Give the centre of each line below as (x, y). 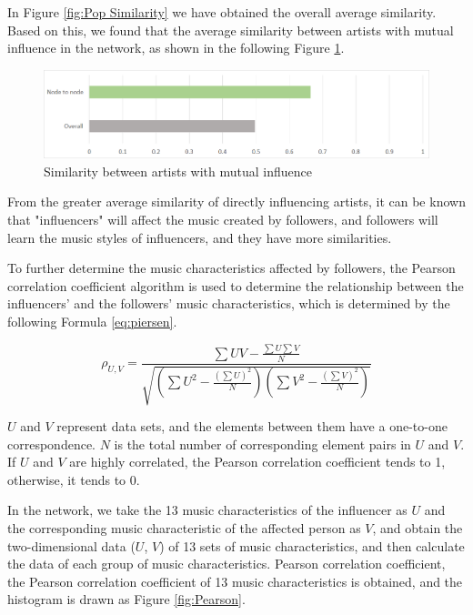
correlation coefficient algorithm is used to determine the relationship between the (236, 285)
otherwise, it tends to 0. (74, 479)
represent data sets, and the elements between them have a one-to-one (252, 426)
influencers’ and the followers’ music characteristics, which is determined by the (229, 303)
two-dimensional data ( (71, 545)
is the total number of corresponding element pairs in (262, 444)
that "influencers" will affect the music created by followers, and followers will (223, 219)
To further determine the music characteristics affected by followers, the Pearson (231, 268)
